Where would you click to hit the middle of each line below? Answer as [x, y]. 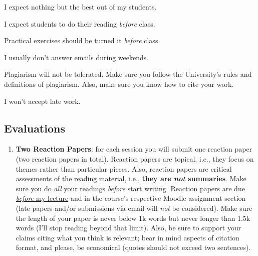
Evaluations [35, 128]
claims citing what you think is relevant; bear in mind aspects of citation [127, 237]
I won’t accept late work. [42, 101]
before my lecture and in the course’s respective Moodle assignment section [131, 198]
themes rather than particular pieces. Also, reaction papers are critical [124, 168]
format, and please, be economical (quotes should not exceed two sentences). [133, 247]
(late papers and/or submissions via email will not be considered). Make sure [134, 208]
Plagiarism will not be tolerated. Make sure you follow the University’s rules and [128, 74]
